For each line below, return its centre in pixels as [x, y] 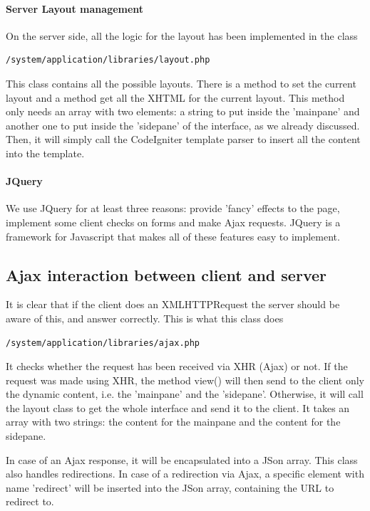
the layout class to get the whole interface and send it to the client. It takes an [178, 407]
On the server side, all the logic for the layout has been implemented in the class [182, 35]
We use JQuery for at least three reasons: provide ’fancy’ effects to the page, [173, 208]
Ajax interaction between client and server [166, 274]
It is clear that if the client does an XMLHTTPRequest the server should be [173, 304]
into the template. [45, 153]
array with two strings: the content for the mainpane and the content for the [173, 422]
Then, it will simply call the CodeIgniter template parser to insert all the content [183, 139]
